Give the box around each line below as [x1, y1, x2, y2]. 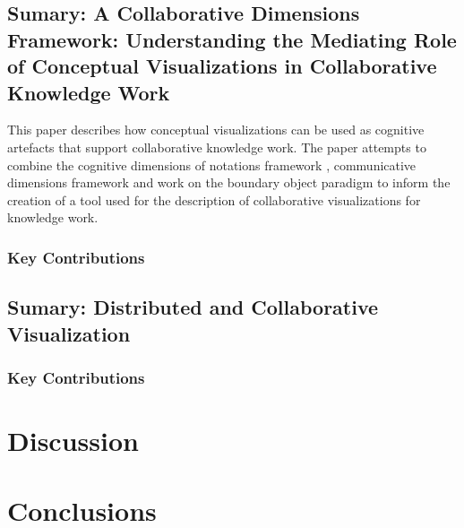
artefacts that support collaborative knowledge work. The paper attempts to [7, 137, 426, 156]
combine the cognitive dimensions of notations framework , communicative [7, 155, 417, 174]
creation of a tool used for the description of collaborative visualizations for [7, 190, 421, 209]
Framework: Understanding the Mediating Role [7, 25, 457, 53]
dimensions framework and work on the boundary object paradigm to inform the [7, 173, 451, 192]
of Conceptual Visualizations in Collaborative [7, 52, 437, 80]
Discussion [7, 421, 139, 458]
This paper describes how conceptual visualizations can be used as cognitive [7, 120, 425, 139]
